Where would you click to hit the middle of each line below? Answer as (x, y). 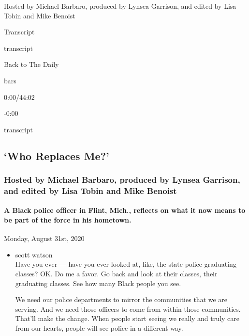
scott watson (34, 254)
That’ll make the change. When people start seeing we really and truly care (127, 318)
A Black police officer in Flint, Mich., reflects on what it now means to (125, 210)
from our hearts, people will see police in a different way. (99, 328)
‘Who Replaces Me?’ (57, 155)
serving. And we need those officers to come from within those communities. (128, 309)
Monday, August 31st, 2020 (44, 238)
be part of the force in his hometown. (68, 220)
